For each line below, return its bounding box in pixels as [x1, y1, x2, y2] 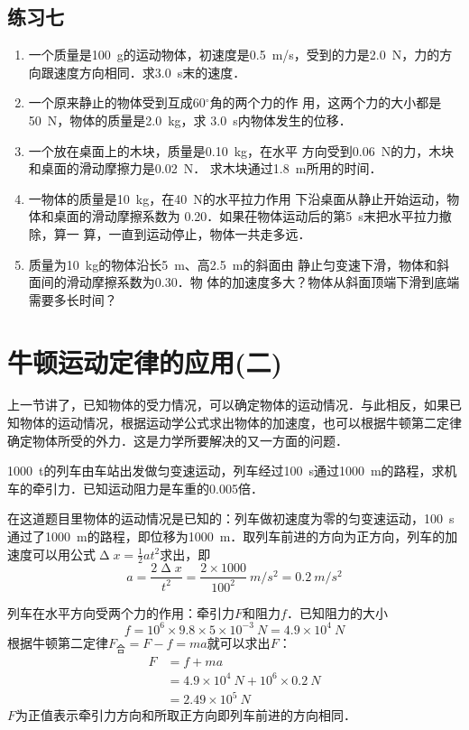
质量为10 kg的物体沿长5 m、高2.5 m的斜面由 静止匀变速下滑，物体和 [28, 254, 437, 273]
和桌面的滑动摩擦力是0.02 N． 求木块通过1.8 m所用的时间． [28, 159, 382, 178]
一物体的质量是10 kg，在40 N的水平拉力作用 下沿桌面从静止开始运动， [28, 189, 447, 208]
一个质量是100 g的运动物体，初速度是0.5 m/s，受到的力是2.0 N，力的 [28, 45, 440, 64]
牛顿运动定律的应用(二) [7, 343, 283, 380]
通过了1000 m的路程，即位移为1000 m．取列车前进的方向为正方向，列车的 [7, 527, 446, 546]
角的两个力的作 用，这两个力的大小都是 [209, 93, 442, 112]
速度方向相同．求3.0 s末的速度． [53, 62, 246, 81]
